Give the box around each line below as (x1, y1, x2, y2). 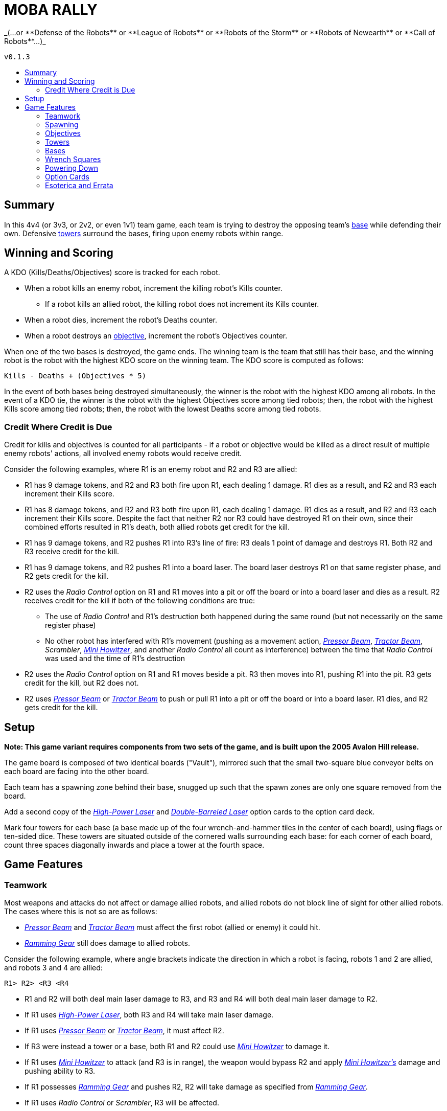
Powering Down (45, 163, 98, 172)
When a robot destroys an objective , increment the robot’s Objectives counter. (25, 331, 288, 341)
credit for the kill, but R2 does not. (25, 678, 139, 688)
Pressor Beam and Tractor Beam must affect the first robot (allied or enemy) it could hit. (25, 923, 320, 932)
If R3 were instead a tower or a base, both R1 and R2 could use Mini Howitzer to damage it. (25, 1042, 330, 1051)
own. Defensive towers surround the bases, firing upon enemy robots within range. (4, 229, 284, 238)
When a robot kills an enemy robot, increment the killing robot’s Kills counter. (25, 284, 283, 293)
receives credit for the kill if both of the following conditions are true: (25, 596, 255, 605)
